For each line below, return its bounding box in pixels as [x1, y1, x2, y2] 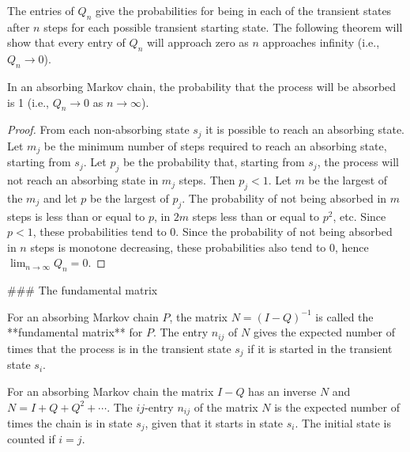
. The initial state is [295, 414, 391, 431]
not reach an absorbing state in [7, 172, 159, 188]
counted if [7, 431, 55, 447]
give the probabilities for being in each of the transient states [95, 2, 392, 18]
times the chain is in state [7, 414, 133, 431]
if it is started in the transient [247, 340, 393, 356]
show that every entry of [7, 34, 126, 51]
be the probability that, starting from [122, 154, 305, 170]
